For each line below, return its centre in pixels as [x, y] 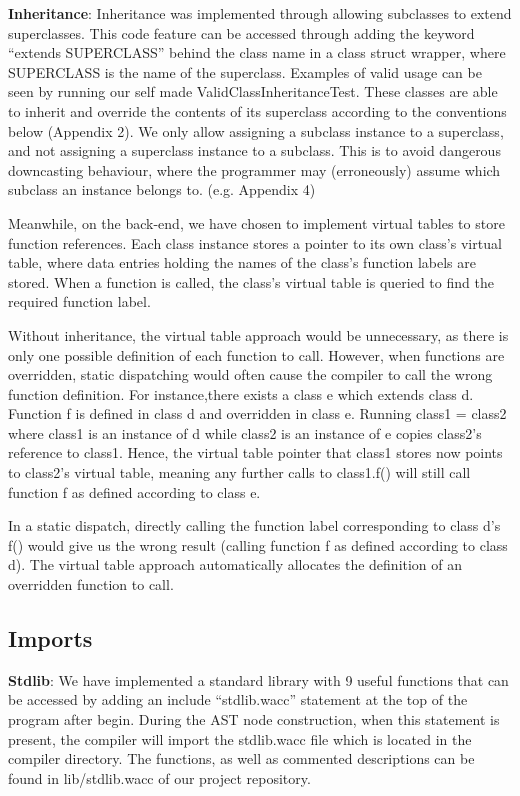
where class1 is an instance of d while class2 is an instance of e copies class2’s [245, 432]
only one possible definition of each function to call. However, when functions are [256, 354]
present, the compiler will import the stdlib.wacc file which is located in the [240, 738]
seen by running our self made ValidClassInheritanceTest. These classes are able [253, 91]
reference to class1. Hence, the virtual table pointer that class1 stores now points [255, 452]
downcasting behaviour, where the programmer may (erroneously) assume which [254, 169]
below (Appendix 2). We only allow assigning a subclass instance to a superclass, [256, 130]
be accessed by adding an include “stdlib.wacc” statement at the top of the [238, 699]
